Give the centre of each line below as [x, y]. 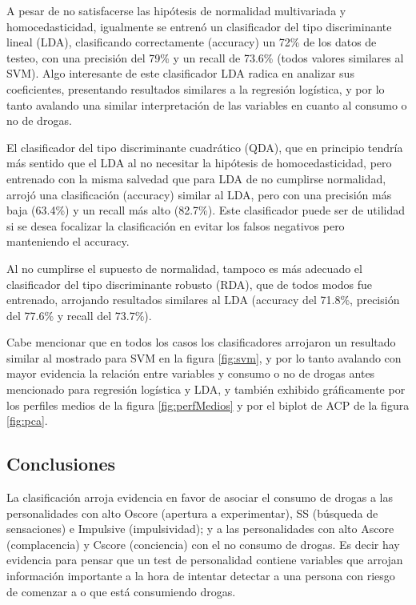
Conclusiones [61, 464]
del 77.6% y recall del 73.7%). [79, 315]
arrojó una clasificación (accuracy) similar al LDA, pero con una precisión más [199, 194]
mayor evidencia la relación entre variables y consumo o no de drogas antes [191, 373]
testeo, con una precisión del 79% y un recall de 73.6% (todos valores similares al [205, 57]
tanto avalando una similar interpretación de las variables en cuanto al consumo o [207, 104]
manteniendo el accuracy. [68, 241]
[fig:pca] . [27, 421]
